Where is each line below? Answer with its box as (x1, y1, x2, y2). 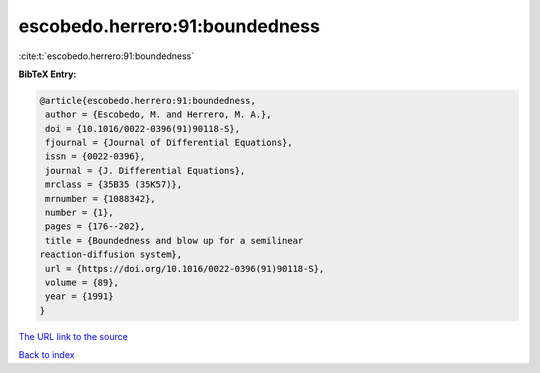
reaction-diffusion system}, (39, 249, 183, 260)
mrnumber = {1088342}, (45, 193, 157, 204)
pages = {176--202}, (45, 221, 146, 232)
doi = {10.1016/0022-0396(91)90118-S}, (45, 123, 240, 134)
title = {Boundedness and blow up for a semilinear (45, 235, 304, 246)
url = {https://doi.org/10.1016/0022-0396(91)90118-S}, (45, 263, 325, 274)
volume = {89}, (45, 277, 120, 288)
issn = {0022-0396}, (45, 151, 146, 162)
